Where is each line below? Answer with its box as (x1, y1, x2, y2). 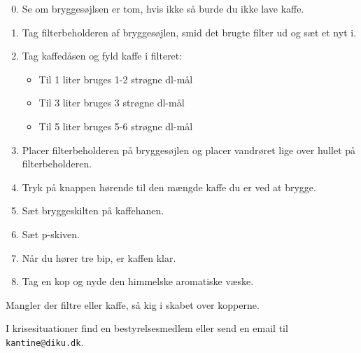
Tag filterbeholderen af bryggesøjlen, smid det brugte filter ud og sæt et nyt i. (22, 25, 357, 39)
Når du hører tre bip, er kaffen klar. (22, 250, 176, 265)
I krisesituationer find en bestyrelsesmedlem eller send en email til (6, 321, 288, 335)
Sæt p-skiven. (22, 226, 80, 241)
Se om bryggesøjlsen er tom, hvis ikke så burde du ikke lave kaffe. (22, 1, 304, 15)
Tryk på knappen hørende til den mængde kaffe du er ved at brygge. (22, 179, 316, 194)
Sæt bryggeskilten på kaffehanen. (22, 203, 164, 218)
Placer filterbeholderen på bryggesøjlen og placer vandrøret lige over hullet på (22, 142, 356, 157)
